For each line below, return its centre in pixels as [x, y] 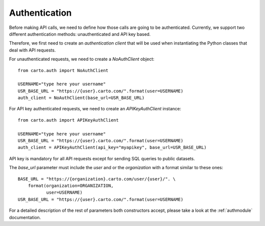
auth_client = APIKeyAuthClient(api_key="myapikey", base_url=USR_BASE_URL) [112, 148]
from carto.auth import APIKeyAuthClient [68, 120]
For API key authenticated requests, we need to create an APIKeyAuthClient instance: [95, 109]
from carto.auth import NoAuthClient [63, 70]
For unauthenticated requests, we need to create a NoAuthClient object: [82, 59]
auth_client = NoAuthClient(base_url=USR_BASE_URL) [81, 98]
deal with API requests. [32, 50]
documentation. [25, 217]
